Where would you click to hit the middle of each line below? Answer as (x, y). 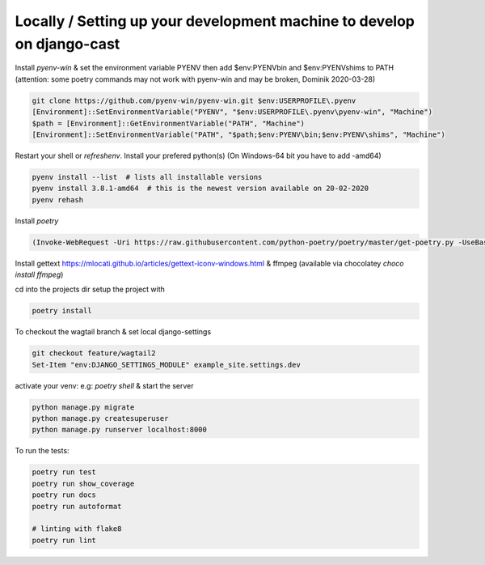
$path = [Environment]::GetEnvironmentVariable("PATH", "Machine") (169, 123)
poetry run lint (64, 540)
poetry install (62, 311)
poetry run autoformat (77, 506)
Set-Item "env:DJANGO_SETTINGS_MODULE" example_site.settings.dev (166, 365)
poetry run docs (64, 495)
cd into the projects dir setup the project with (90, 289)
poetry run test (64, 472)
